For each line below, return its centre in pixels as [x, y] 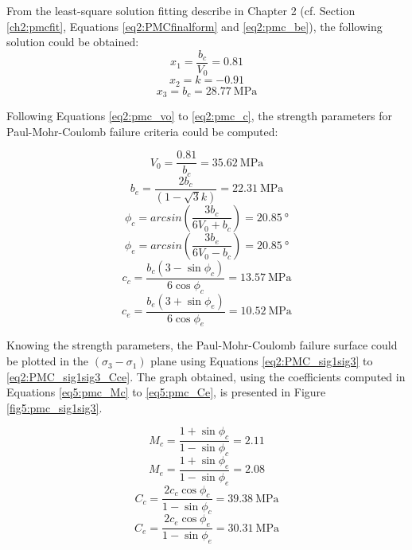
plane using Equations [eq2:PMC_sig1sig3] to [262, 361]
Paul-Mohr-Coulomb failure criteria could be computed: [142, 131]
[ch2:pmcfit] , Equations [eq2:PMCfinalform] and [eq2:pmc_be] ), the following [194, 26]
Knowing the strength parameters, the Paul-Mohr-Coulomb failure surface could [202, 345]
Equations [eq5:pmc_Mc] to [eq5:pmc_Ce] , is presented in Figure [166, 392]
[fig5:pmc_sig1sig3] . [54, 407]
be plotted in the [48, 361]
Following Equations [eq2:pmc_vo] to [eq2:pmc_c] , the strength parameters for [199, 116]
